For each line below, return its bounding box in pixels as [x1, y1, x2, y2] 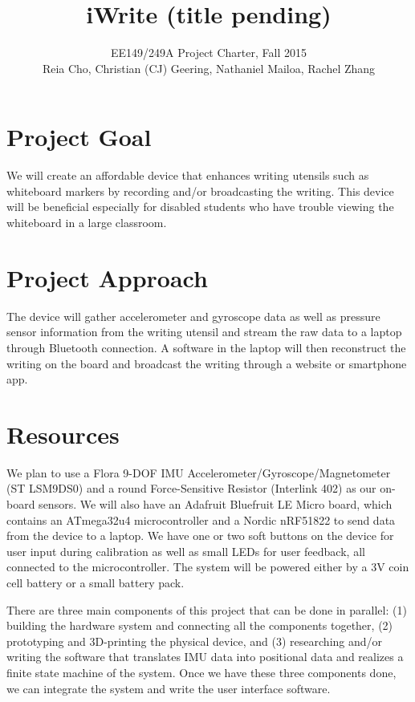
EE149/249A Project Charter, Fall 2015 [111, 44, 307, 61]
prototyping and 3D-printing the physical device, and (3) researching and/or [6, 632, 383, 649]
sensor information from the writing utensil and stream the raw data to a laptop [6, 323, 402, 340]
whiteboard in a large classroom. [6, 214, 167, 231]
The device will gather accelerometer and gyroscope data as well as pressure [6, 307, 380, 324]
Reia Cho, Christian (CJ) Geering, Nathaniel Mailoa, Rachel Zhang [42, 59, 376, 76]
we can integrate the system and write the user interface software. [6, 680, 331, 696]
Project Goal [6, 120, 152, 153]
